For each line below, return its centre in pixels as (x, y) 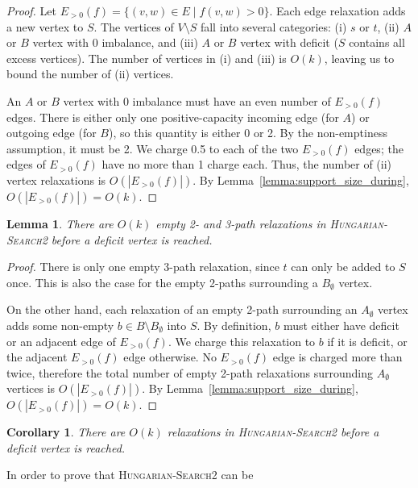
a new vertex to (45, 26)
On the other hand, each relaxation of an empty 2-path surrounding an (182, 309)
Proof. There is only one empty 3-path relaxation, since (143, 267)
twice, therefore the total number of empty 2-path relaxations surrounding (190, 372)
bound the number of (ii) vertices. (90, 74)
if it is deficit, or (367, 341)
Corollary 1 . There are (66, 432)
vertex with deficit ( (289, 42)
